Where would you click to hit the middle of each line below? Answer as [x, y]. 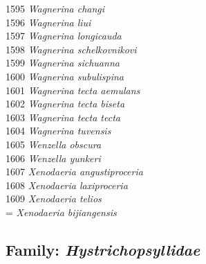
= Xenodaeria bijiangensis [61, 212]
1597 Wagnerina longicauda [64, 36]
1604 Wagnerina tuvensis [58, 131]
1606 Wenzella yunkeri [53, 158]
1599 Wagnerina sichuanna [63, 63]
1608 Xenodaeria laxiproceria [67, 185]
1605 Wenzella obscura [54, 144]
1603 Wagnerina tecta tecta [63, 117]
